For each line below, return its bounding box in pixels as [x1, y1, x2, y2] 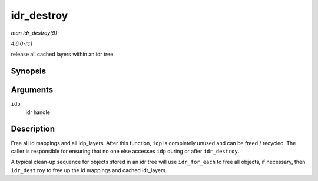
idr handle [25, 109, 50, 116]
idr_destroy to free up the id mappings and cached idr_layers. [11, 166, 167, 173]
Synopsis [11, 66, 47, 76]
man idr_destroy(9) [11, 29, 58, 36]
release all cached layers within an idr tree [11, 51, 114, 58]
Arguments [11, 85, 54, 95]
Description [11, 124, 55, 134]
